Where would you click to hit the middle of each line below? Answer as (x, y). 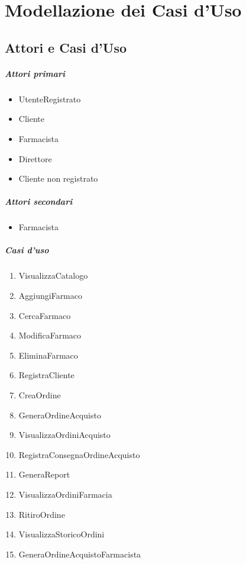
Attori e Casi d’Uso (66, 47)
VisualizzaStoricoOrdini (61, 534)
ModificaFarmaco (50, 335)
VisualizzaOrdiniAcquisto (64, 435)
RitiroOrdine (42, 514)
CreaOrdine (40, 394)
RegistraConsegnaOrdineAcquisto (79, 454)
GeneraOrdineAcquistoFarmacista (80, 554)
